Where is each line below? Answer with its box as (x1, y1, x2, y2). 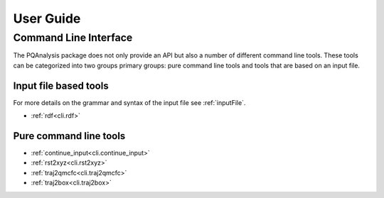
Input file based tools (13, 79, 110, 92)
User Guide (13, 11, 81, 26)
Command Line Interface (13, 31, 133, 44)
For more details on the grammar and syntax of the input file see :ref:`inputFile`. (13, 98, 246, 106)
